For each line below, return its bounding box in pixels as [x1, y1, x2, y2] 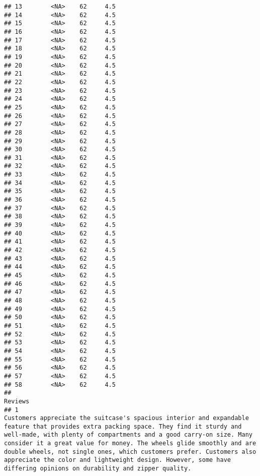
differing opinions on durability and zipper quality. [4, 465, 192, 472]
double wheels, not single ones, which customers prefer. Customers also [4, 448, 256, 455]
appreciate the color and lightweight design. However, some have [4, 456, 231, 464]
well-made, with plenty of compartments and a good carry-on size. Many [4, 431, 252, 439]
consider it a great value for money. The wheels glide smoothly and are [4, 440, 256, 447]
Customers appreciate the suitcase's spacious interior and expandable [4, 414, 249, 422]
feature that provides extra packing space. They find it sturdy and [4, 423, 242, 430]
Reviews [4, 397, 30, 405]
